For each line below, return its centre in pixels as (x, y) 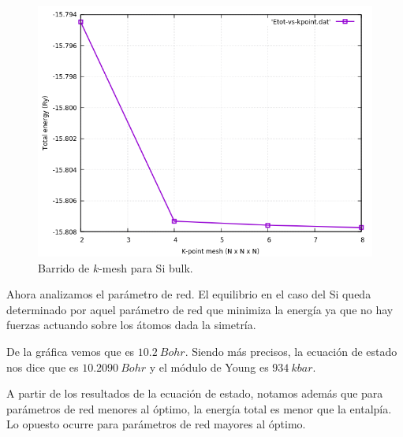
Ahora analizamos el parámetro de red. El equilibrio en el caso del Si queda (189, 294)
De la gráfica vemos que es (71, 351)
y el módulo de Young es (209, 367)
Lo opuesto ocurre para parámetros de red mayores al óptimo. (156, 424)
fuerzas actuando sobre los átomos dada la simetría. (131, 325)
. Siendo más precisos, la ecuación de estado (291, 351)
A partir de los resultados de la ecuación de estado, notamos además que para (195, 393)
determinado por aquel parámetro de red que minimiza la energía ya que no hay (200, 309)
